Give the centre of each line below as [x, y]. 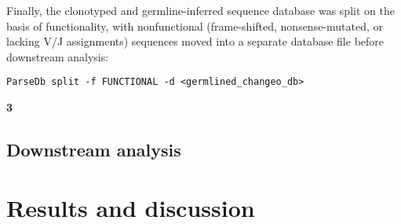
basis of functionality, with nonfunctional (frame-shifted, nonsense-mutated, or [195, 26]
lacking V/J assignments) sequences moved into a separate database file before [195, 41]
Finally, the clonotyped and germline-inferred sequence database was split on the [200, 10]
